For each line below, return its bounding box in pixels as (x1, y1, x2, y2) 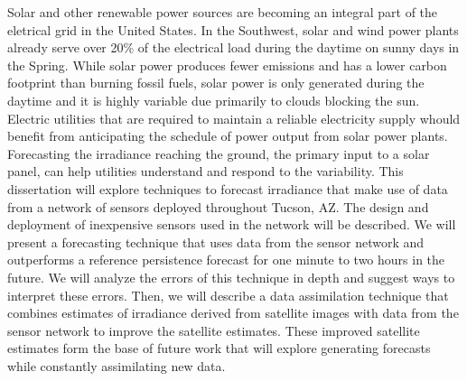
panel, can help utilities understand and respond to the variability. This (7, 162, 404, 181)
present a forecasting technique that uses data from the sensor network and (7, 232, 425, 251)
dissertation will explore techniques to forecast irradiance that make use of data (7, 179, 448, 198)
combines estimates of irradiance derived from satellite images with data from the (7, 303, 459, 322)
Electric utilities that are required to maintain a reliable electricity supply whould (7, 108, 461, 127)
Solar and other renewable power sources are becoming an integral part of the (7, 3, 438, 21)
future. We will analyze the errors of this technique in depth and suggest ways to (7, 267, 455, 286)
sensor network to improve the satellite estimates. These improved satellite (7, 321, 420, 339)
